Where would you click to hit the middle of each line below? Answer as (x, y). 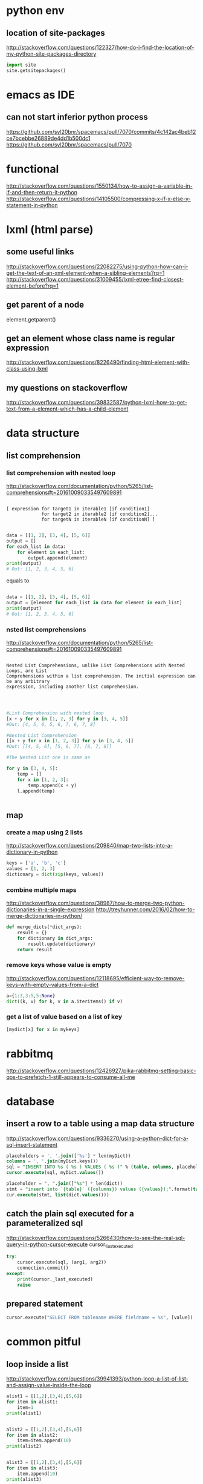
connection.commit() (43, 1268)
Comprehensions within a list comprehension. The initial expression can (101, 676)
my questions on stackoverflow (67, 388)
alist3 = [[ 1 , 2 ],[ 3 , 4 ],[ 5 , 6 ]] (44, 1463)
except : (16, 1273)
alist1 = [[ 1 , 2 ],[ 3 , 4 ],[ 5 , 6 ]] (44, 1396)
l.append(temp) (36, 791)
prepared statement (45, 1303)
